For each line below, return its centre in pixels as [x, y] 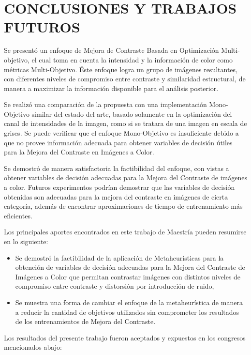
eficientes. [18, 215]
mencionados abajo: [33, 347]
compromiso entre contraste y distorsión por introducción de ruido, [115, 286]
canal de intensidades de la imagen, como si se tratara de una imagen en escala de [125, 123]
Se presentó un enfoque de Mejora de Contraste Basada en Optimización [111, 50]
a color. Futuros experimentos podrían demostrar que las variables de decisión [119, 187]
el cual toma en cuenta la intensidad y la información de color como [132, 59]
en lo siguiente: [26, 241]
